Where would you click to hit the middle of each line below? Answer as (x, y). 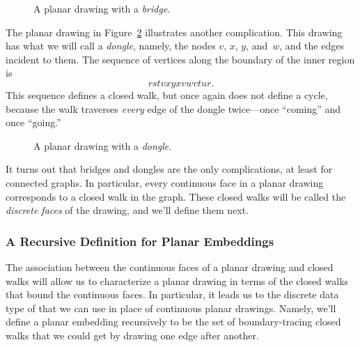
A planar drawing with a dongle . (103, 145)
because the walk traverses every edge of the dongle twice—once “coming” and (173, 108)
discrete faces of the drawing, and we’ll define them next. (127, 210)
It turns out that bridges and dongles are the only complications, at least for (169, 169)
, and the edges (312, 46)
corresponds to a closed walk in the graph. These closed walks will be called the (176, 196)
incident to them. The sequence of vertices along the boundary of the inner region (180, 59)
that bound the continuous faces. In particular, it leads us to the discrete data (172, 294)
